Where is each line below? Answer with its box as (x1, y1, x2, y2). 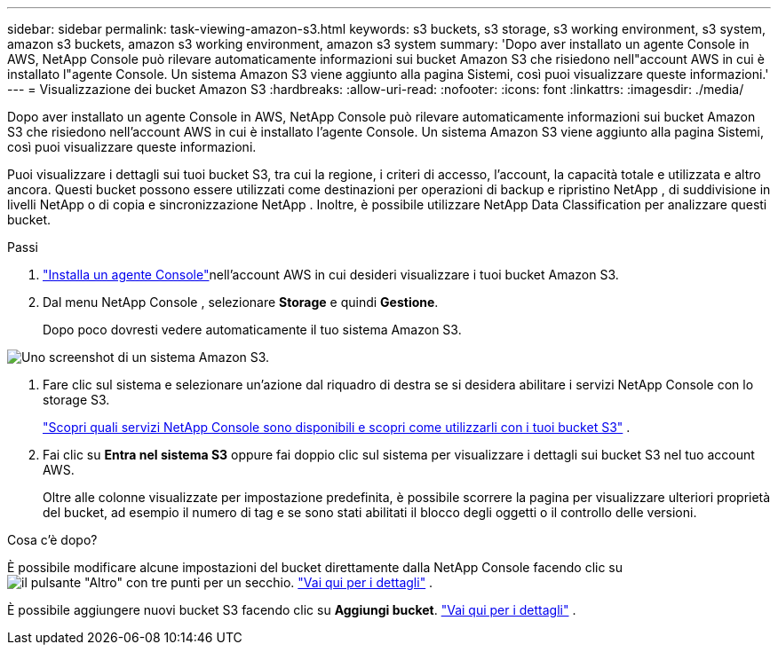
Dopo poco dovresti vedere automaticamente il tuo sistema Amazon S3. (43, 322, 462, 337)
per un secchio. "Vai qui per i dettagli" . (203, 575, 433, 590)
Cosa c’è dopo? (7, 532, 98, 547)
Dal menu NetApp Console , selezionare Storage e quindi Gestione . (43, 295, 439, 310)
